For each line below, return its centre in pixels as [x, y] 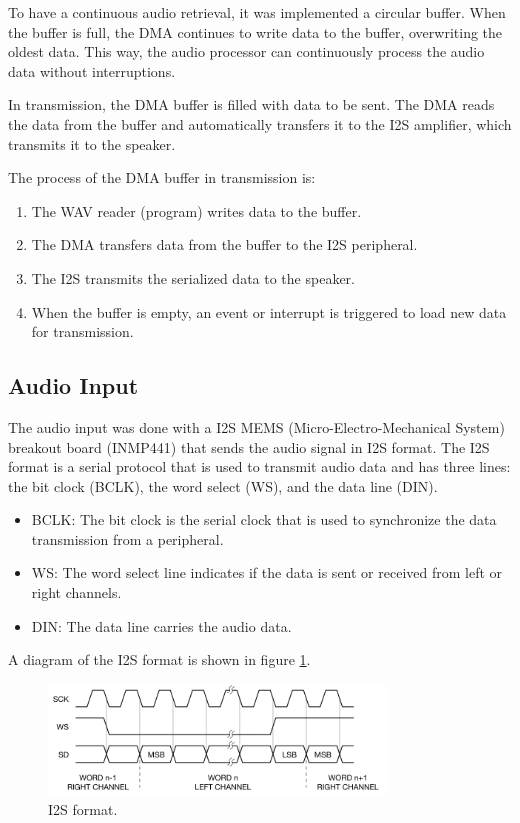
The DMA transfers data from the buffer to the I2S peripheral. [224, 244]
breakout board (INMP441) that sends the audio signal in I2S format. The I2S [249, 446]
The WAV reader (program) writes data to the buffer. [196, 210]
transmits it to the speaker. [92, 143]
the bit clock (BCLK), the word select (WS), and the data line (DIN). [223, 485]
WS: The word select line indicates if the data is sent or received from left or [267, 572]
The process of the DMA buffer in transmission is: [162, 177]
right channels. [76, 592]
